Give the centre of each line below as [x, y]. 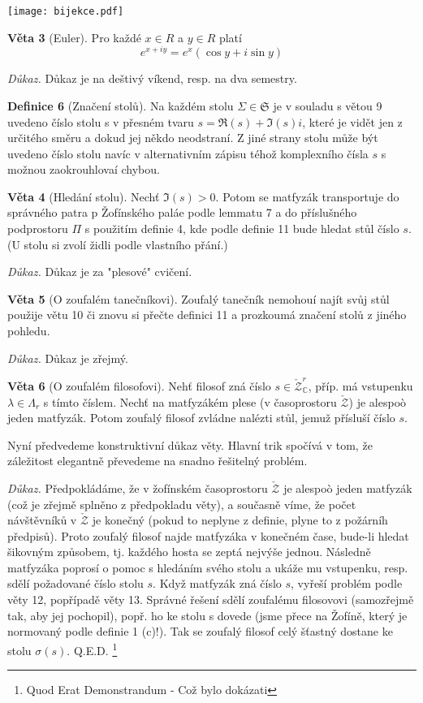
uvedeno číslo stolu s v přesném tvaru [101, 121]
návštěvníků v [42, 520]
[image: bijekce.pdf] [66, 11]
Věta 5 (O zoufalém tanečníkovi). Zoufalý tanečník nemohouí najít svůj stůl [199, 298]
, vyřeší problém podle [347, 583]
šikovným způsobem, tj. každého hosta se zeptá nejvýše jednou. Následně [189, 552]
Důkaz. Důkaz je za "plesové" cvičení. [100, 272]
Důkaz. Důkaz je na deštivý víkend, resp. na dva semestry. [152, 78]
